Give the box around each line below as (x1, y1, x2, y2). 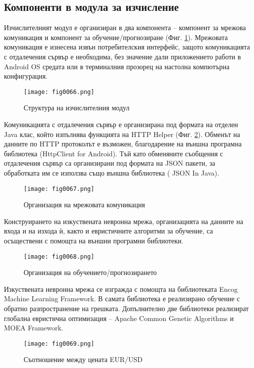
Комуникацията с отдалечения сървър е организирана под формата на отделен (4, 119, 238, 130)
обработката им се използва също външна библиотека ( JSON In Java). (4, 167, 219, 178)
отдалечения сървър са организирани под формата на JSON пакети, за (4, 158, 216, 168)
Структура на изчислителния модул (24, 102, 130, 113)
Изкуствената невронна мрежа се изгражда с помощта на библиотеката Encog (4, 283, 238, 294)
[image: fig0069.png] (24, 340, 95, 347)
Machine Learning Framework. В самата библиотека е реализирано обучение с (4, 293, 240, 304)
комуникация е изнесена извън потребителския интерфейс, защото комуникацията (4, 42, 250, 52)
